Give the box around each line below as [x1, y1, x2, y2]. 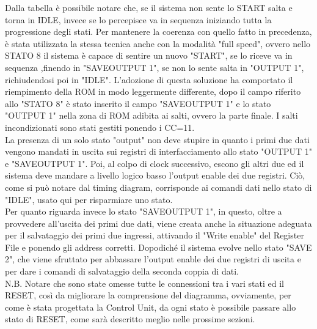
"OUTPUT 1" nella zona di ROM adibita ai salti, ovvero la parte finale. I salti [5, 109, 298, 122]
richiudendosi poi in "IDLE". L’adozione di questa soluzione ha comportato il [5, 73, 293, 86]
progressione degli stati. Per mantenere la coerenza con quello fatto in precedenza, [5, 25, 312, 38]
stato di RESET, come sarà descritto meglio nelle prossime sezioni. [5, 312, 255, 325]
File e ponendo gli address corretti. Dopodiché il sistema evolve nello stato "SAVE [5, 240, 312, 253]
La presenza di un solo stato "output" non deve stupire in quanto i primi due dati [5, 133, 310, 146]
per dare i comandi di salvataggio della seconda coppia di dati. [5, 265, 239, 278]
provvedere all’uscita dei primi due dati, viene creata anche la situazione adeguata [5, 216, 312, 229]
